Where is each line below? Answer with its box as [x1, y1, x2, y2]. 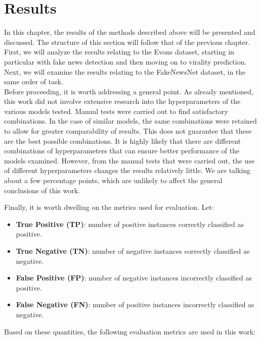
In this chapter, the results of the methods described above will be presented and [4, 27, 255, 37]
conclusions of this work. [4, 185, 80, 195]
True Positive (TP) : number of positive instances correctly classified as [16, 218, 244, 229]
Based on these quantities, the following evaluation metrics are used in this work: [4, 326, 255, 336]
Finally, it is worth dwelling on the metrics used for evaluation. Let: [4, 202, 214, 212]
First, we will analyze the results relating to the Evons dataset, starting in [4, 46, 234, 57]
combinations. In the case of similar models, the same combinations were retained [4, 116, 257, 126]
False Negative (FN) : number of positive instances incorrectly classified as [16, 299, 254, 310]
